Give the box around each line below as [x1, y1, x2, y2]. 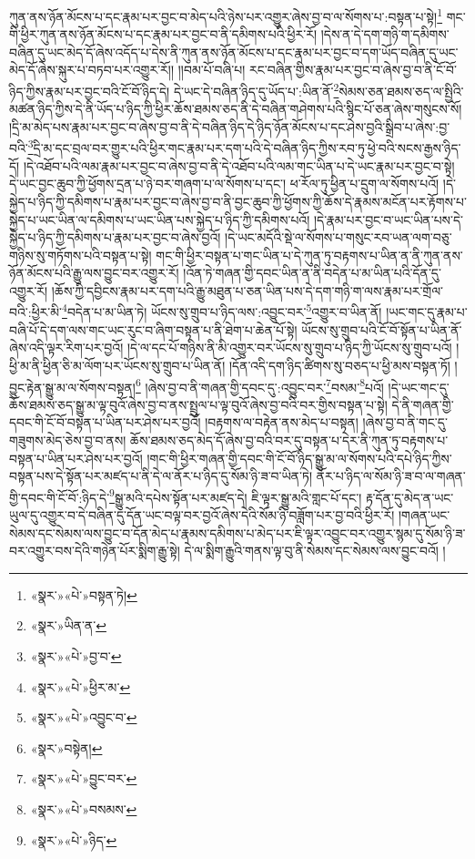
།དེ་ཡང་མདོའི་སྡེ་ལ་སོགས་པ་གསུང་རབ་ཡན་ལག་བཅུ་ [225, 228, 452, 247]
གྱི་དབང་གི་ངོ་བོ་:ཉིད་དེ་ [9, 487, 110, 506]
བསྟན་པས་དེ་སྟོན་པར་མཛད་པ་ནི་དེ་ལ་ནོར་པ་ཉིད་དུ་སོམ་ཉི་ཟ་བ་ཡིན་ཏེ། [9, 466, 313, 486]
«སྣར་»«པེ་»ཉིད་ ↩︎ [30, 830, 117, 849]
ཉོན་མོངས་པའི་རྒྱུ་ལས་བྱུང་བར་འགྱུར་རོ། [9, 263, 179, 282]
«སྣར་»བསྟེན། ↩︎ [30, 738, 103, 757]
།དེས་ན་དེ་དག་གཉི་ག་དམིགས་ [320, 25, 450, 44]
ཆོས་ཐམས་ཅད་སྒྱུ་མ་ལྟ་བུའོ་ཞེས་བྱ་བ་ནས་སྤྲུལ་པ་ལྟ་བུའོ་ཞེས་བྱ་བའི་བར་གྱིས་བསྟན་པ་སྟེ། [9, 394, 388, 414]
